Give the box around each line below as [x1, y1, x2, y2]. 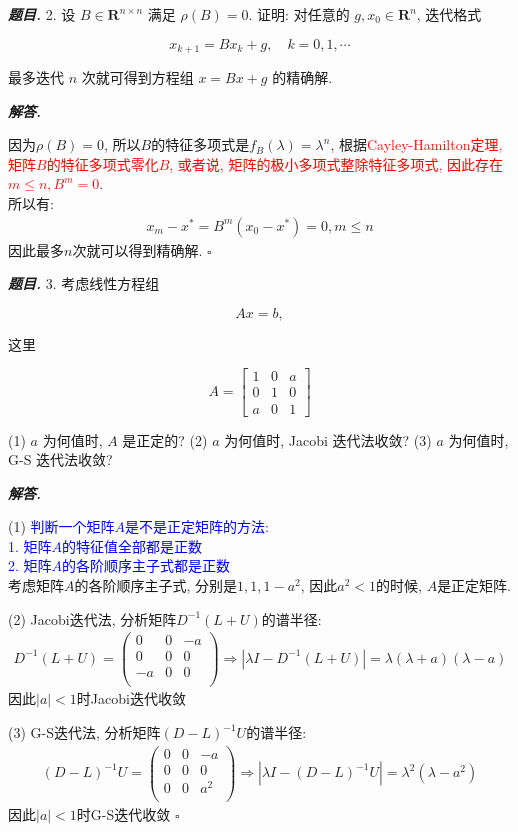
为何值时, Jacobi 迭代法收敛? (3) [224, 429, 432, 450]
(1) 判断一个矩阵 [8, 516, 115, 537]
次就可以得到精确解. [72, 239, 203, 260]
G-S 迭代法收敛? [8, 449, 113, 470]
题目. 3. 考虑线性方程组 [8, 273, 160, 294]
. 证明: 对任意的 [248, 4, 350, 24]
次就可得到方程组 [81, 67, 194, 88]
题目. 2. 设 [8, 4, 76, 24]
